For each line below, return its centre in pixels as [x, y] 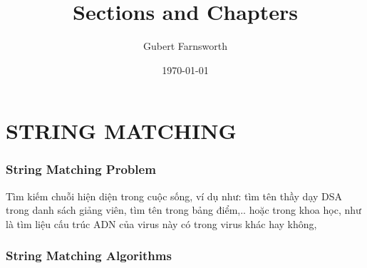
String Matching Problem [81, 169]
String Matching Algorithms [89, 256]
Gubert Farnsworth [185, 46]
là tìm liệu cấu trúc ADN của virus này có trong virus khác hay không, [161, 223]
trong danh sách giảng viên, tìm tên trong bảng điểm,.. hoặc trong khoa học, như [183, 210]
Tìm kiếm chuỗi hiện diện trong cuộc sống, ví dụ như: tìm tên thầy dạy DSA [174, 196]
